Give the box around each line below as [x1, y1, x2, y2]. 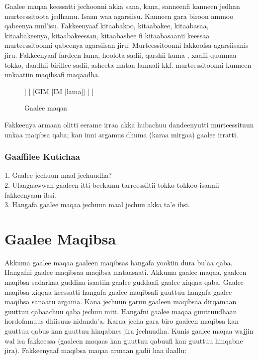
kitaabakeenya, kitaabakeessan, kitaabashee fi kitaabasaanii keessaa [4, 30, 210, 40]
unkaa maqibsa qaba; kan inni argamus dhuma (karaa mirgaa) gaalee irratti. [4, 129, 238, 139]
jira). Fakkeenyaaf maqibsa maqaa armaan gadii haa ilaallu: [4, 345, 186, 356]
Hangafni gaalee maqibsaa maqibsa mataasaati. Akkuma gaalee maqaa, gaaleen [4, 267, 247, 277]
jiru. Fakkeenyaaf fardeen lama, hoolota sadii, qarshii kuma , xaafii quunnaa [4, 49, 237, 60]
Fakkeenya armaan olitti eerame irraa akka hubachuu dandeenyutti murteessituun [4, 119, 254, 129]
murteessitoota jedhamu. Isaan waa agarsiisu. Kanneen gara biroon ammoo [4, 10, 234, 21]
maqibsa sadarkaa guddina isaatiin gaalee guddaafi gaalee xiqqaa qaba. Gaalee [4, 277, 244, 287]
